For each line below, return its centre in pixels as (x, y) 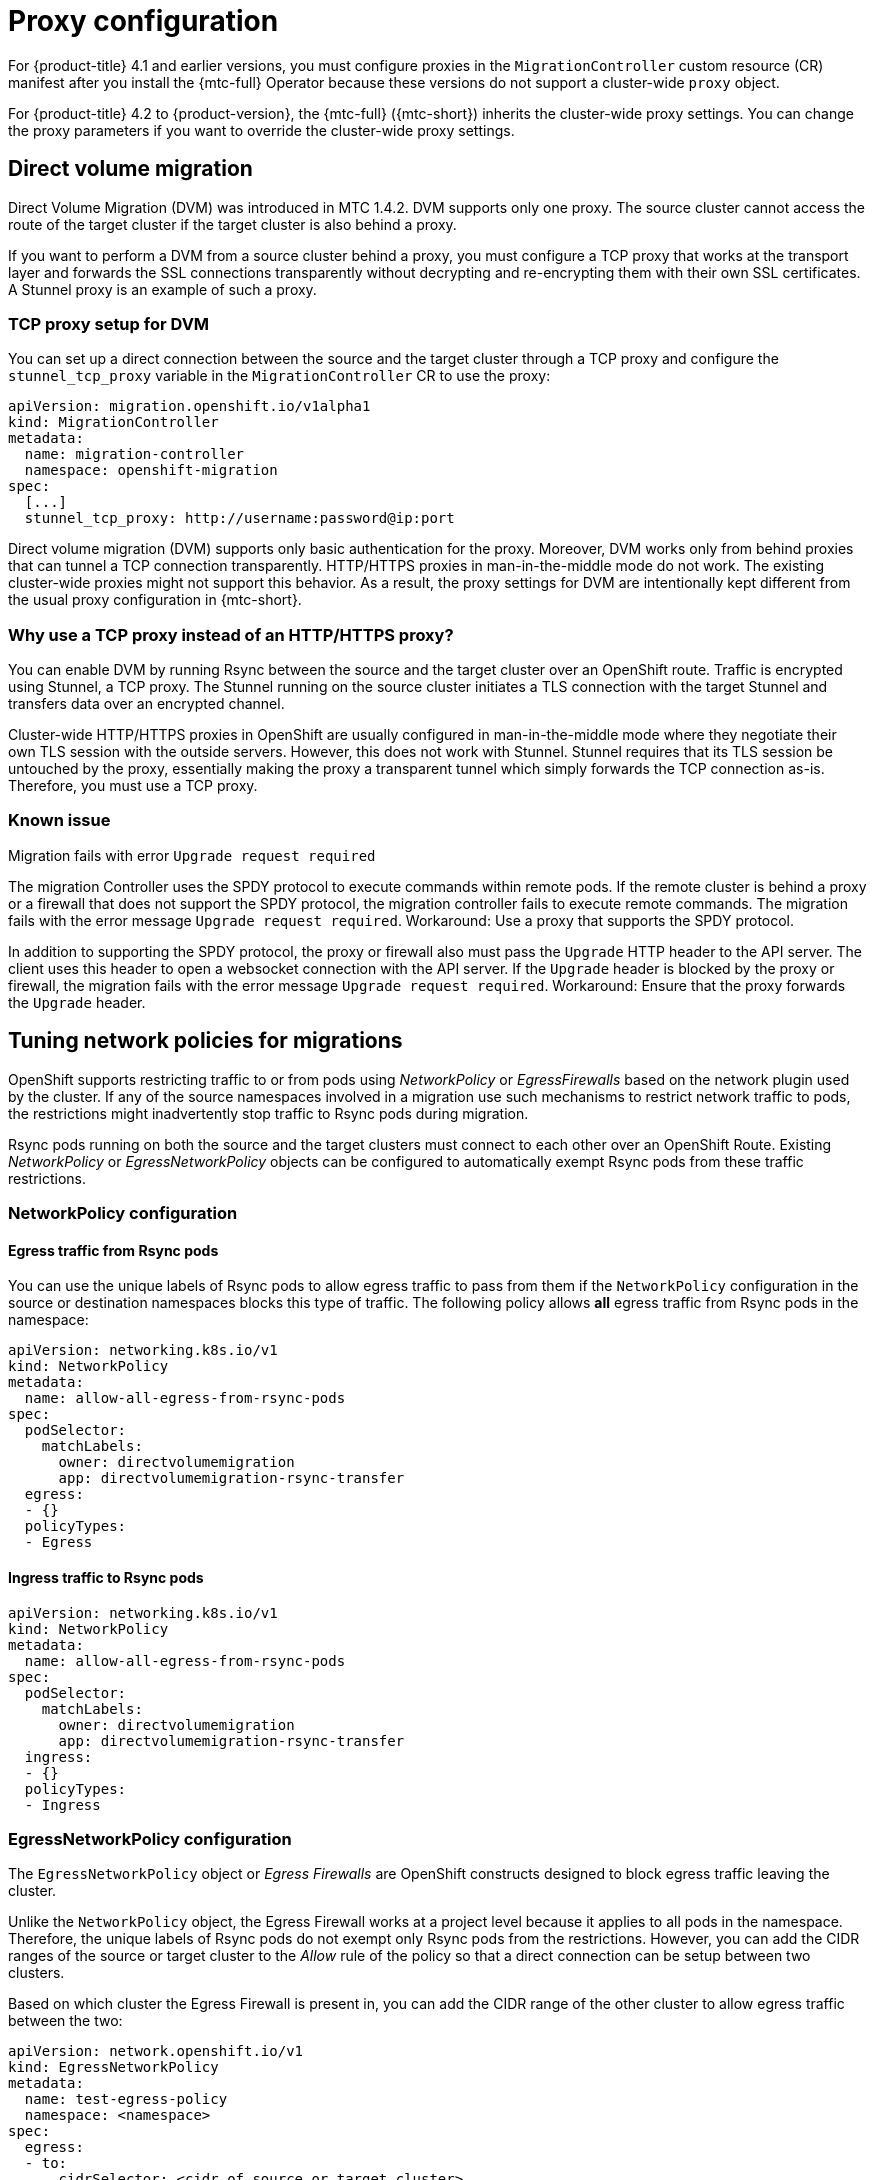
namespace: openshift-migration (151, 470)
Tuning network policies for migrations (205, 1041)
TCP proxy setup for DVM (109, 323)
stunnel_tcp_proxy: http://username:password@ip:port (239, 518)
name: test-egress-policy (126, 2099)
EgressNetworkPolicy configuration (150, 1838)
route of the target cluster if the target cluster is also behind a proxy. (232, 224)
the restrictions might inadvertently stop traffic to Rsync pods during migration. (268, 1113)
